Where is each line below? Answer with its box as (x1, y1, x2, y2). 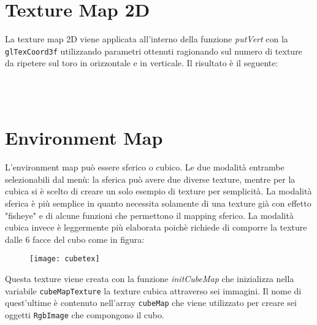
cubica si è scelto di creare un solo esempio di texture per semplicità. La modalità (5, 185, 312, 197)
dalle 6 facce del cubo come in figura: (5, 232, 145, 245)
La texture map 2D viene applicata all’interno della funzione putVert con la (5, 32, 288, 45)
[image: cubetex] (29, 254, 100, 264)
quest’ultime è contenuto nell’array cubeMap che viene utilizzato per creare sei (5, 296, 297, 309)
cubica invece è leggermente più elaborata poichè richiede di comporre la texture (5, 221, 307, 234)
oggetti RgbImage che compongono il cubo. (5, 308, 164, 321)
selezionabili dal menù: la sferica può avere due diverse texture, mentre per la (5, 172, 296, 185)
